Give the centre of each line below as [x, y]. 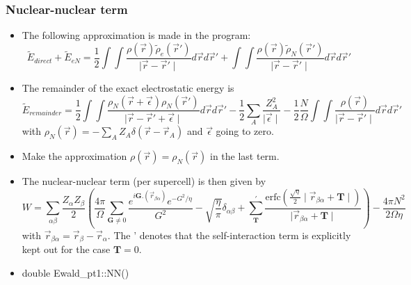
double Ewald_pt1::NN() [75, 272]
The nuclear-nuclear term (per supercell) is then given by [144, 181]
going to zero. [245, 131]
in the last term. [244, 156]
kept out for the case [66, 249]
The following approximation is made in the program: [136, 35]
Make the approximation [74, 156]
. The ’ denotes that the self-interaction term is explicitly [229, 235]
